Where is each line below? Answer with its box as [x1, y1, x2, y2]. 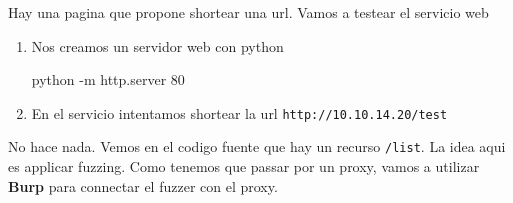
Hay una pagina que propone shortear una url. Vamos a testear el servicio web [8, 2, 489, 22]
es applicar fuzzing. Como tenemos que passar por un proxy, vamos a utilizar [8, 156, 480, 177]
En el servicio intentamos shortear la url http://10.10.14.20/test [31, 102, 448, 123]
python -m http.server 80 [31, 69, 185, 90]
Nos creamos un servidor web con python [31, 35, 284, 56]
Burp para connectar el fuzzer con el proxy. [8, 175, 278, 196]
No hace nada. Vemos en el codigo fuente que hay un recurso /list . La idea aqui [8, 136, 506, 157]
